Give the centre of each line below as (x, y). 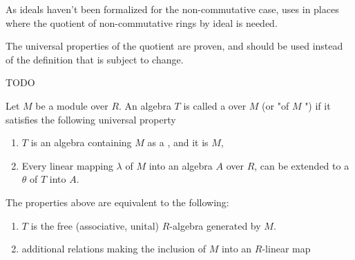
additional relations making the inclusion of (114, 249)
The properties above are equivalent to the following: (117, 202)
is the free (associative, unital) (95, 225)
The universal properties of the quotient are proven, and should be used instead (174, 46)
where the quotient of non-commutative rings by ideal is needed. (142, 22)
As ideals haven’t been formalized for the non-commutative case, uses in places (172, 9)
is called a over (215, 105)
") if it (318, 105)
